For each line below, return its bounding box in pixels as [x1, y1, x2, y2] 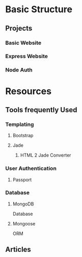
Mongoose [12, 220, 36, 226]
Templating [5, 121, 34, 128]
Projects [5, 24, 33, 33]
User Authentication [5, 165, 57, 172]
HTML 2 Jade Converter [20, 152, 71, 159]
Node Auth [5, 66, 33, 73]
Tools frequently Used [5, 106, 77, 114]
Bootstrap [12, 133, 34, 139]
